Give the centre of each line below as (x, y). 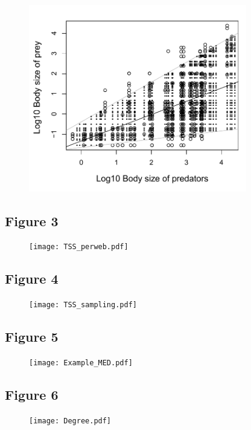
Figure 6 (32, 395)
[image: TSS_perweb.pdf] (79, 247)
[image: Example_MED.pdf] (81, 363)
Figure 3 (32, 220)
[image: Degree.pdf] (70, 421)
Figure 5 (32, 337)
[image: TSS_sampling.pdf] (83, 305)
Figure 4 (32, 279)
